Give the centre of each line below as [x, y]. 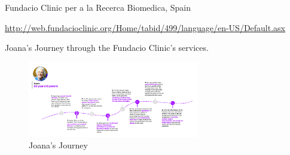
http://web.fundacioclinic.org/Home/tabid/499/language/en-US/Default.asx [145, 27]
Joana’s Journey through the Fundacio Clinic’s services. [107, 48]
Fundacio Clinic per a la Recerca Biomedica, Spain [98, 7]
